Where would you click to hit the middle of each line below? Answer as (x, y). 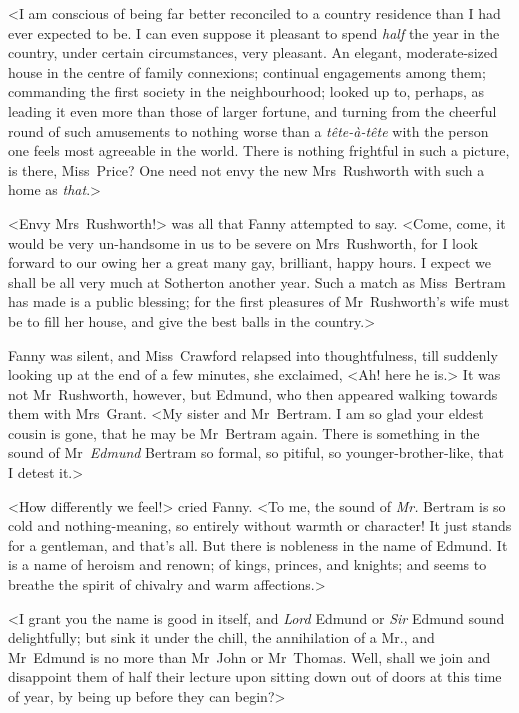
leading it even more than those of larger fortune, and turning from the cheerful (252, 110)
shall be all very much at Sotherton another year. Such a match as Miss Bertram (257, 281)
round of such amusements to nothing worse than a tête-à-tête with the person (248, 130)
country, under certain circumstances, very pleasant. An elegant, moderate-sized (253, 52)
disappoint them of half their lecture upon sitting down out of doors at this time (255, 676)
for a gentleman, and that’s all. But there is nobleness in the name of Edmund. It (258, 544)
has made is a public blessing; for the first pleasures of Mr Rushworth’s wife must (259, 301)
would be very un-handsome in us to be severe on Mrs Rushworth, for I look (243, 242)
